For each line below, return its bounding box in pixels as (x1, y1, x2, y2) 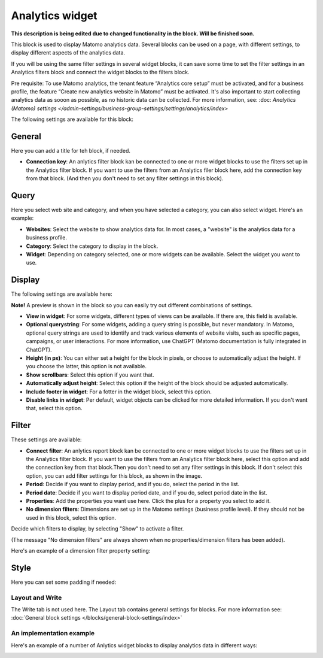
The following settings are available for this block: (11, 116, 134, 123)
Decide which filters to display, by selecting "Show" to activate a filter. (11, 525, 184, 532)
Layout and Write (11, 593, 62, 602)
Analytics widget (11, 9, 98, 22)
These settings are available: (11, 436, 82, 443)
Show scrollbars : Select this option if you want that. (26, 371, 155, 378)
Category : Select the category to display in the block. (26, 242, 159, 250)
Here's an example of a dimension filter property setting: (11, 547, 151, 554)
